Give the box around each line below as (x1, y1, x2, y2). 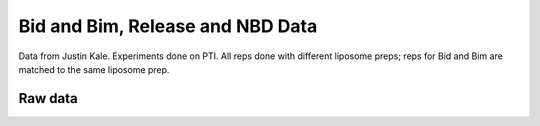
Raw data (18, 90, 79, 107)
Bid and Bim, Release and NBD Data (18, 15, 318, 37)
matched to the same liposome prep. (18, 63, 170, 75)
